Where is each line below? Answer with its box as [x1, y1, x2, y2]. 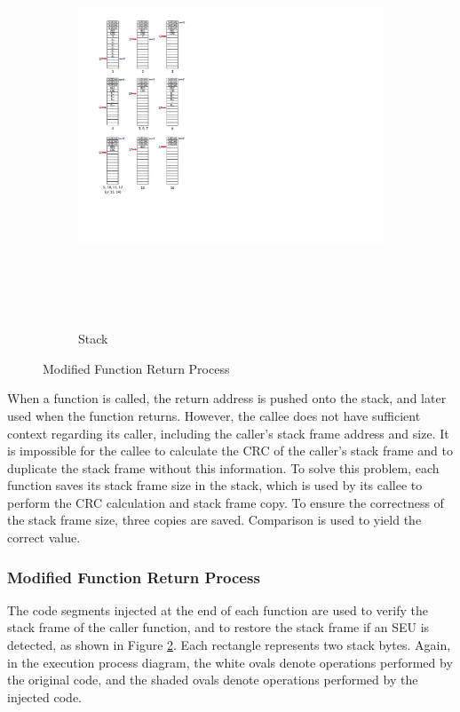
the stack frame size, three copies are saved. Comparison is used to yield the [7, 510, 422, 529]
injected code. [7, 687, 82, 706]
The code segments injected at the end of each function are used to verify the [7, 600, 428, 619]
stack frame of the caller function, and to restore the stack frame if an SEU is [7, 618, 430, 637]
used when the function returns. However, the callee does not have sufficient [7, 406, 421, 424]
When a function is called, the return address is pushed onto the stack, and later [7, 389, 447, 407]
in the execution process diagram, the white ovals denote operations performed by [7, 653, 453, 671]
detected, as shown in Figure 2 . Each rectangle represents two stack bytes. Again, [7, 636, 451, 654]
